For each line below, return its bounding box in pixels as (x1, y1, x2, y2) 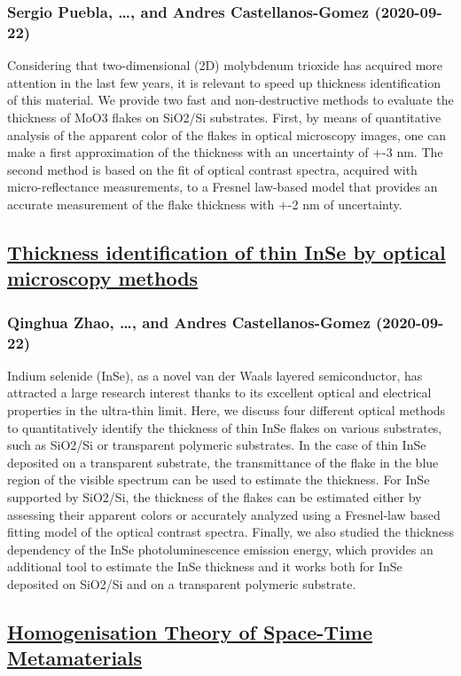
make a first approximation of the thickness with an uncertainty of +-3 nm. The (7, 143, 443, 161)
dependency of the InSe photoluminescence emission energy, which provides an (7, 539, 434, 558)
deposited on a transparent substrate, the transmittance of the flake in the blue (7, 452, 439, 471)
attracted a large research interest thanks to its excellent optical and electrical (7, 383, 432, 402)
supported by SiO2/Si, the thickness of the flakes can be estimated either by (7, 487, 422, 506)
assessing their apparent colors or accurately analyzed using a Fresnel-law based (7, 505, 441, 523)
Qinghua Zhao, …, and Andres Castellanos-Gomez (7, 310, 371, 333)
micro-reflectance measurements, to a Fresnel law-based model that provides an (7, 177, 438, 196)
